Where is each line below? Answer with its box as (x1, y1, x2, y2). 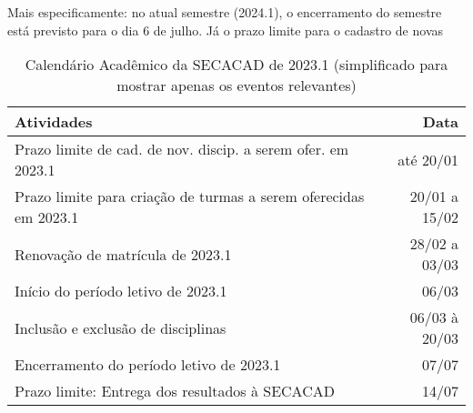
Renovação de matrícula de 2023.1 (15, 243, 232, 265)
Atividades (15, 111, 93, 133)
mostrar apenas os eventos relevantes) (116, 75, 357, 96)
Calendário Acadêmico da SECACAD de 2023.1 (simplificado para (25, 54, 448, 76)
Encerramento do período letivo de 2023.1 (15, 354, 281, 376)
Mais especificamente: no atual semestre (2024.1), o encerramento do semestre (7, 3, 442, 21)
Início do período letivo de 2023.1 (15, 280, 227, 302)
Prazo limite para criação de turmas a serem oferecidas (15, 186, 365, 207)
